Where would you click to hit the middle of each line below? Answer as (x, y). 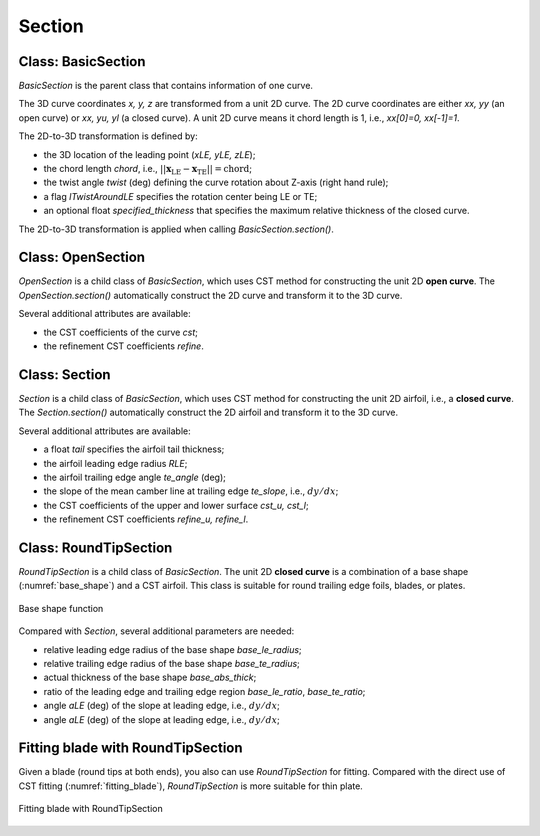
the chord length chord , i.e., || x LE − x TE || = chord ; (147, 170)
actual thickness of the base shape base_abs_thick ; (150, 677)
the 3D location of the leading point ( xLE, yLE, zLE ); (149, 154)
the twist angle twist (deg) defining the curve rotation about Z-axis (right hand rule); (216, 182)
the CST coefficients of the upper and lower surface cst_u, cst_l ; (176, 505)
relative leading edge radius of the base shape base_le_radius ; (172, 649)
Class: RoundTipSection (95, 547)
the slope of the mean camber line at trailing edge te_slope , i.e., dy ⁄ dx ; (191, 491)
